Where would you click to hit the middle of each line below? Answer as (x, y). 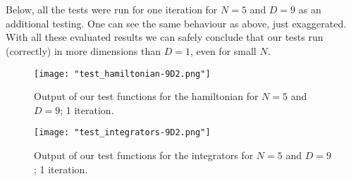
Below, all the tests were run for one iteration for (112, 10)
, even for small (223, 50)
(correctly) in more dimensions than (83, 50)
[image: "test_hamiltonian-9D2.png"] (122, 74)
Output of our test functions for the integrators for (144, 155)
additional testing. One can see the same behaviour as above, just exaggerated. (176, 23)
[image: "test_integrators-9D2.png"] (122, 133)
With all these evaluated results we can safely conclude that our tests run (165, 37)
